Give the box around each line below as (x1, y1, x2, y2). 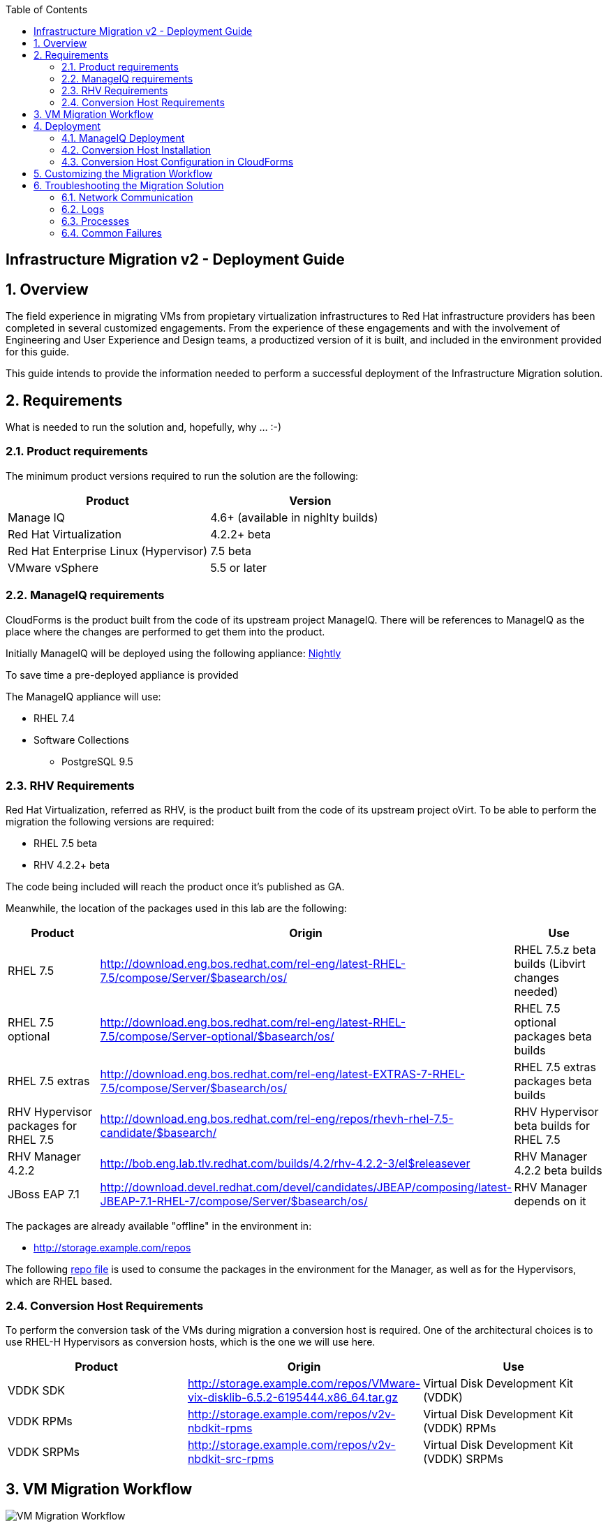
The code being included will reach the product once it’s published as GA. (6, 881, 345, 893)
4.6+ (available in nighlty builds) (210, 510, 378, 524)
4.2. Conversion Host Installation (61, 144, 212, 156)
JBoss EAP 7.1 (8, 1187, 80, 1202)
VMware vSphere (8, 560, 99, 575)
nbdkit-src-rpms (187, 1452, 274, 1466)
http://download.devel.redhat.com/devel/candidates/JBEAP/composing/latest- (100, 1180, 512, 1195)
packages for (8, 1119, 77, 1133)
